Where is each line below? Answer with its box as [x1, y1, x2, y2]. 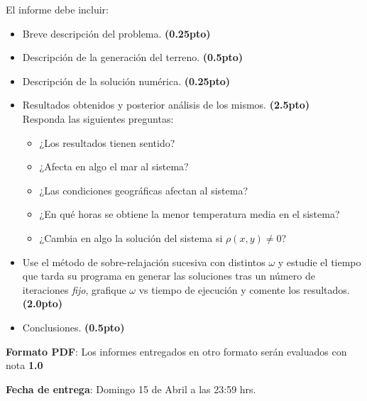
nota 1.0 [6, 358, 43, 373]
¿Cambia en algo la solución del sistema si [39, 230, 223, 245]
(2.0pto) [22, 296, 63, 311]
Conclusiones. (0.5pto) [22, 319, 125, 334]
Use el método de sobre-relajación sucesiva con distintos [22, 254, 265, 269]
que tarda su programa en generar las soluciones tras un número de [22, 268, 315, 283]
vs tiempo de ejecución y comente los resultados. [138, 282, 350, 297]
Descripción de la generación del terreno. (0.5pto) [22, 50, 243, 65]
